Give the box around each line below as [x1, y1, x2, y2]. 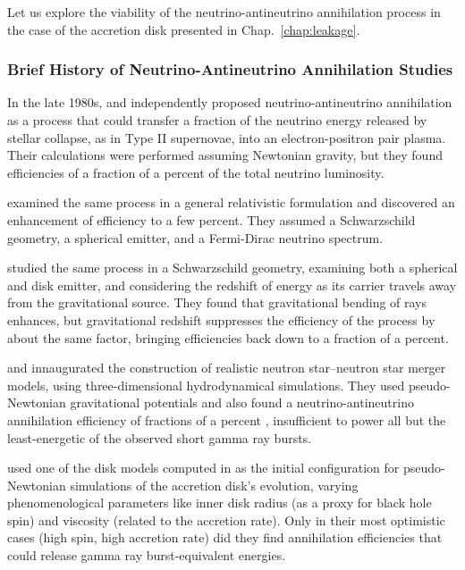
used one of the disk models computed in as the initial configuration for [7, 458, 400, 477]
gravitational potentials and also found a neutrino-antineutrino [70, 393, 414, 412]
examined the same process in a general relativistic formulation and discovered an [7, 193, 455, 212]
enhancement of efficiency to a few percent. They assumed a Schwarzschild [7, 210, 416, 229]
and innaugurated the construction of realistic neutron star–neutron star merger [7, 358, 446, 377]
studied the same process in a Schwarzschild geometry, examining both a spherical [7, 258, 458, 277]
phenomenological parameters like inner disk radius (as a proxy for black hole [7, 493, 432, 512]
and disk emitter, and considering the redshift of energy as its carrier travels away [7, 275, 457, 294]
